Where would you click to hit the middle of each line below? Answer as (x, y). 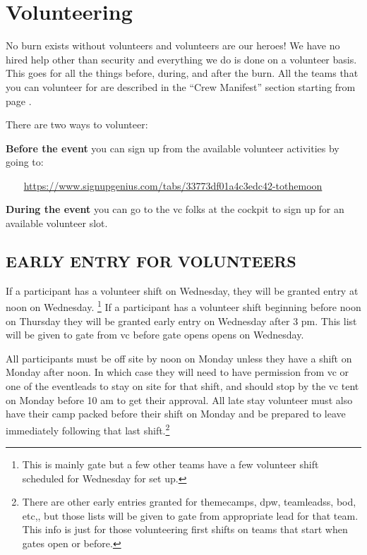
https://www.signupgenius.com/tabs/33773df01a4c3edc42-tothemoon (173, 185)
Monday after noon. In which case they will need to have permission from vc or (178, 372)
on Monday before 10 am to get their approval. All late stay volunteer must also (179, 400)
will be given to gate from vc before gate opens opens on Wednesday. (155, 335)
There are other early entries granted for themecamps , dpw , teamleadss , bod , (189, 502)
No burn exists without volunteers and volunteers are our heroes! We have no (173, 45)
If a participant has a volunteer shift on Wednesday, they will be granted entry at (182, 290)
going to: (25, 162)
